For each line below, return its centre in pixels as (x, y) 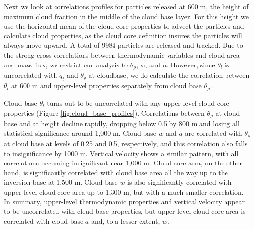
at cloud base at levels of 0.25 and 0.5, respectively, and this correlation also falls (126, 144)
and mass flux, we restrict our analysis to (66, 64)
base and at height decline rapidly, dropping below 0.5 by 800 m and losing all (122, 123)
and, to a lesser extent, (126, 220)
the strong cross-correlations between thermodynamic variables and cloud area (122, 54)
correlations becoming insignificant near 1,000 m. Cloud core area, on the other (123, 163)
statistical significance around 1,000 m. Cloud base (80, 133)
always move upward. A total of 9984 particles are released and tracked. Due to (124, 45)
